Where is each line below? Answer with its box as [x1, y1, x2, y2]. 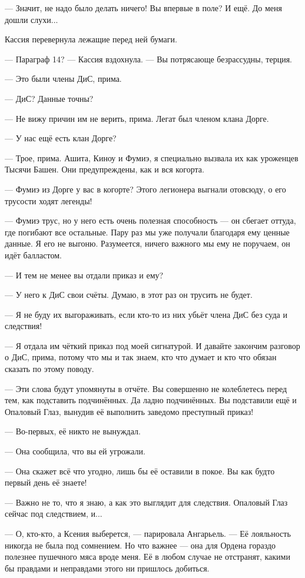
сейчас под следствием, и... [5, 507, 102, 520]
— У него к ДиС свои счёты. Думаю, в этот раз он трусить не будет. [5, 288, 253, 301]
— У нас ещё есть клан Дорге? [5, 132, 117, 144]
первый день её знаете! [5, 476, 87, 489]
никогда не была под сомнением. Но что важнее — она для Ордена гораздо [5, 539, 276, 551]
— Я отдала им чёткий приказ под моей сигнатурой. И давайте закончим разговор [5, 339, 300, 351]
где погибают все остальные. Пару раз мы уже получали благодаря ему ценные [5, 225, 290, 238]
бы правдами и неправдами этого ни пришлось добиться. [5, 562, 210, 574]
